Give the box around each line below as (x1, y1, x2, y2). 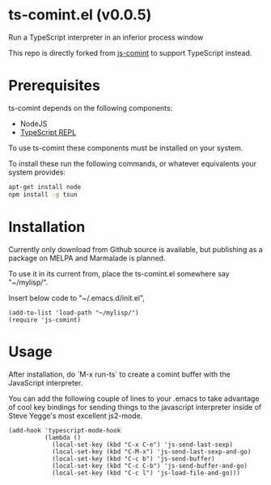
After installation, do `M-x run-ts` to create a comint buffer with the (8, 369, 231, 379)
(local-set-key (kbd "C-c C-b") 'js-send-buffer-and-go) (51, 462, 248, 470)
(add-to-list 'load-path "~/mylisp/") (8, 309, 139, 317)
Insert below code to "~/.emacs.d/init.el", (8, 293, 146, 302)
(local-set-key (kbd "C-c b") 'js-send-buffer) (51, 454, 216, 462)
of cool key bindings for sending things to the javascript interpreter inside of (8, 402, 262, 411)
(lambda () (44, 433, 82, 441)
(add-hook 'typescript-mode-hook (8, 426, 121, 434)
